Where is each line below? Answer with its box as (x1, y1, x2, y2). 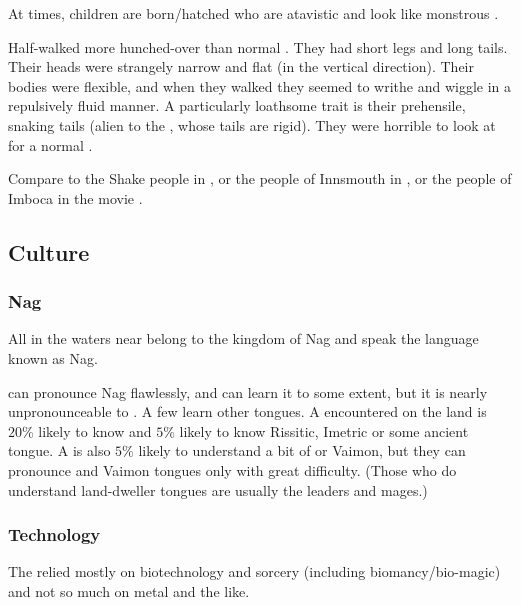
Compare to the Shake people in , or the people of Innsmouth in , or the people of (8, 168, 512, 189)
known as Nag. (8, 347, 98, 368)
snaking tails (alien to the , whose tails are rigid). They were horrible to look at (8, 114, 496, 135)
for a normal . (8, 134, 93, 155)
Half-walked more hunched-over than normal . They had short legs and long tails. (8, 36, 508, 57)
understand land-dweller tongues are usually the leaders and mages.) (8, 479, 428, 500)
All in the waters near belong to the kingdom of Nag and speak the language (8, 328, 479, 349)
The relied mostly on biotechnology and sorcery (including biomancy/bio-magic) (8, 561, 501, 582)
